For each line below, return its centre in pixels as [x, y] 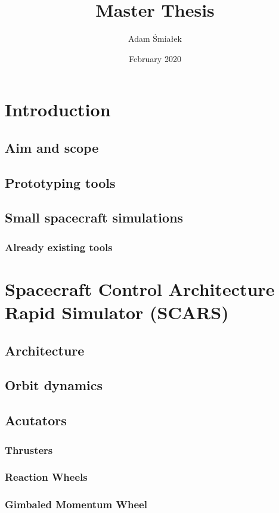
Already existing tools [59, 247]
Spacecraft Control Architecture [140, 288]
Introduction [58, 109]
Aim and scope [52, 147]
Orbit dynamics [54, 385]
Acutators [36, 420]
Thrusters [29, 449]
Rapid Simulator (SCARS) [117, 312]
